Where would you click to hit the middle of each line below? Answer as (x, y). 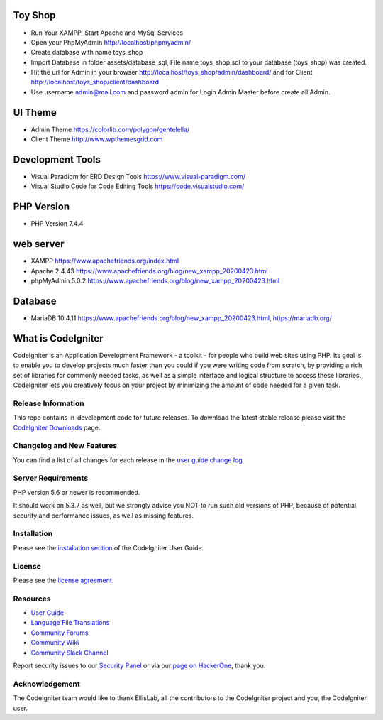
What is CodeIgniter (58, 338)
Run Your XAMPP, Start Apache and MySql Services (107, 33)
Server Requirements (51, 478)
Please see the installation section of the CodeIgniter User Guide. (109, 547)
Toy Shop (34, 15)
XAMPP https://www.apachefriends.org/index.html (105, 261)
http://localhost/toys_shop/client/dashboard (95, 82)
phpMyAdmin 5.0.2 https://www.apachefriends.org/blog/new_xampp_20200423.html (155, 281)
